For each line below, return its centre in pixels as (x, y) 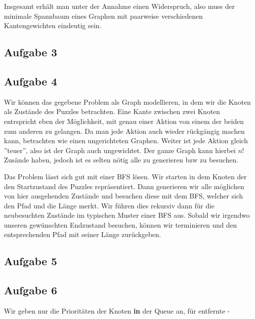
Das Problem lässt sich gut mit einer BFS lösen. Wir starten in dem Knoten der (126, 176)
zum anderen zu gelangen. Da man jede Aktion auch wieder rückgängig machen (125, 131)
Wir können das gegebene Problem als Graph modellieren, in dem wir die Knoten (127, 101)
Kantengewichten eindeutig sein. (53, 25)
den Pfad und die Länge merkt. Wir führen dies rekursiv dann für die (109, 205)
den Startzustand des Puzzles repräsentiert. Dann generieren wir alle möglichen (124, 186)
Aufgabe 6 (31, 290)
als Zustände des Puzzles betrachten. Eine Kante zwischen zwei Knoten (112, 111)
